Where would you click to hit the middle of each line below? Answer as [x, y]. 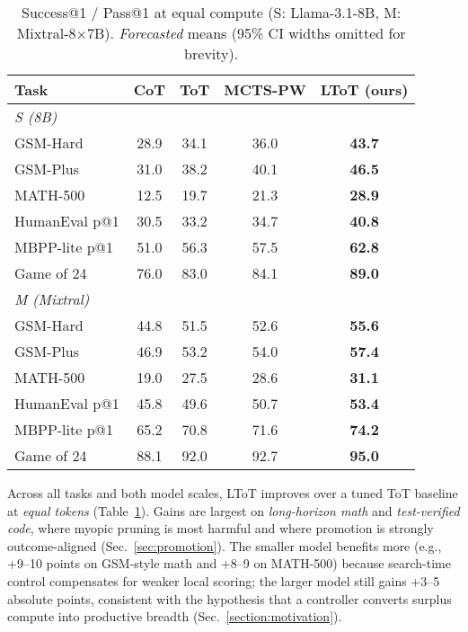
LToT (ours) [364, 89]
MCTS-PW [265, 89]
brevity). [212, 53]
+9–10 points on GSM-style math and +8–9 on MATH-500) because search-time [229, 563]
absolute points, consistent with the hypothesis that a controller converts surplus [230, 598]
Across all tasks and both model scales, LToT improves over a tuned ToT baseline [233, 493]
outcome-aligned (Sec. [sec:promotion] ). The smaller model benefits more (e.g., [225, 545]
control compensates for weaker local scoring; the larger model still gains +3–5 [224, 580]
